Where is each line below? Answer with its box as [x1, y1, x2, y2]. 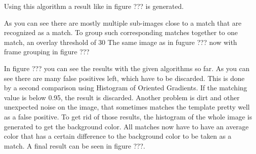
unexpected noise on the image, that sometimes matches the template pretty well [4, 102, 250, 112]
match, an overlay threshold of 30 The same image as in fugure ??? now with [4, 37, 237, 47]
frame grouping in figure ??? [4, 46, 89, 57]
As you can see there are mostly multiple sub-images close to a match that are [4, 17, 242, 28]
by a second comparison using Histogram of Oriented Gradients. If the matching [4, 82, 247, 93]
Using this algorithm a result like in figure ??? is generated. [4, 1, 184, 11]
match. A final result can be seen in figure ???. [4, 140, 145, 151]
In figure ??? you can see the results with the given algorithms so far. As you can [4, 63, 250, 73]
